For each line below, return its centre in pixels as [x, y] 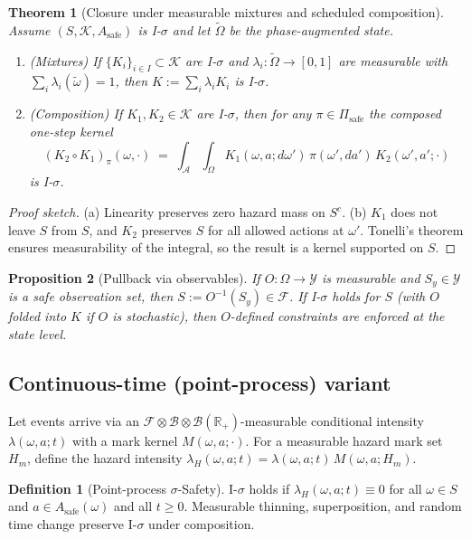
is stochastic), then [165, 316]
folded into [38, 316]
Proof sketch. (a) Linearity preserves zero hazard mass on [167, 212]
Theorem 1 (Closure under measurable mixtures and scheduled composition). [226, 12]
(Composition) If [76, 113]
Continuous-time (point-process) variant [200, 382]
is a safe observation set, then [91, 296]
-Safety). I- [207, 488]
